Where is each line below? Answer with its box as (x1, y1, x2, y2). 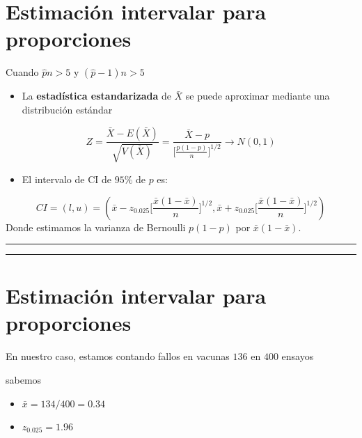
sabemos (6, 373, 42, 387)
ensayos (281, 349, 314, 363)
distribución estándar (22, 102, 113, 116)
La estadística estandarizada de (22, 88, 171, 103)
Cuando (6, 65, 39, 79)
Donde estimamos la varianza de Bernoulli (6, 219, 186, 234)
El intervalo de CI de (22, 171, 111, 186)
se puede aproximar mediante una (185, 88, 330, 103)
